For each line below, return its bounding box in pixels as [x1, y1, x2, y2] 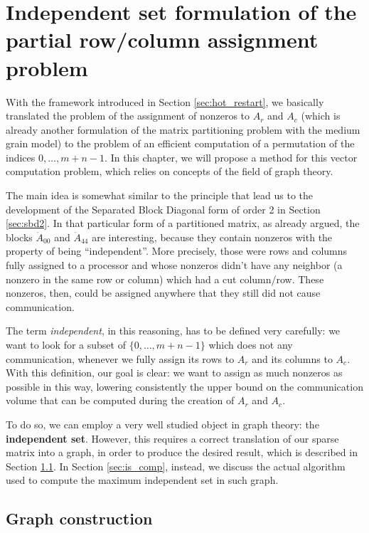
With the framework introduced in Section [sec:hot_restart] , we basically [6, 94, 324, 109]
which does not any [208, 337, 293, 352]
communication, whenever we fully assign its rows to [6, 351, 235, 366]
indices [6, 149, 36, 164]
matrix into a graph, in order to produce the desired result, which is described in [6, 445, 358, 460]
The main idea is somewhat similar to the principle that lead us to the [6, 188, 314, 203]
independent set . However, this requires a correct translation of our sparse [6, 431, 339, 445]
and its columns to [252, 351, 333, 366]
